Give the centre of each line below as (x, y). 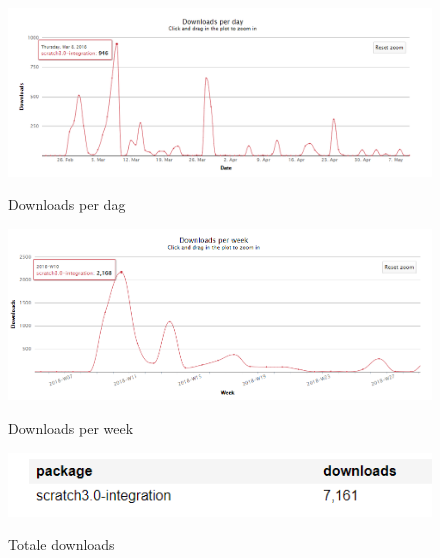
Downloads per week (71, 428)
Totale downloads (61, 544)
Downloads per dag (67, 204)
